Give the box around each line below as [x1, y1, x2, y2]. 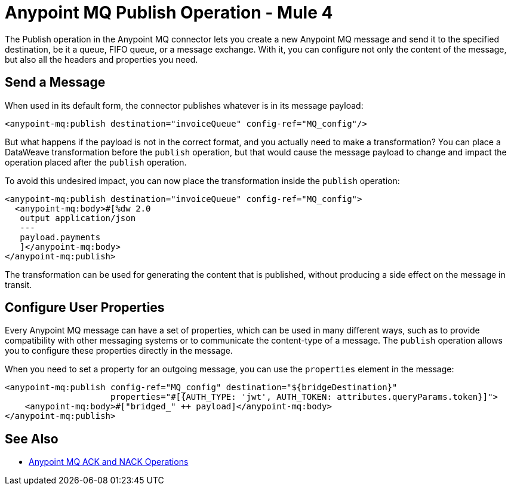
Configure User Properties [5, 300, 165, 316]
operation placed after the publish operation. [5, 157, 187, 167]
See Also [5, 431, 59, 446]
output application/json [20, 213, 136, 223]
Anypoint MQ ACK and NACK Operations [29, 457, 189, 467]
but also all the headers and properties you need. [5, 54, 198, 65]
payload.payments [20, 232, 101, 242]
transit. [5, 279, 32, 290]
